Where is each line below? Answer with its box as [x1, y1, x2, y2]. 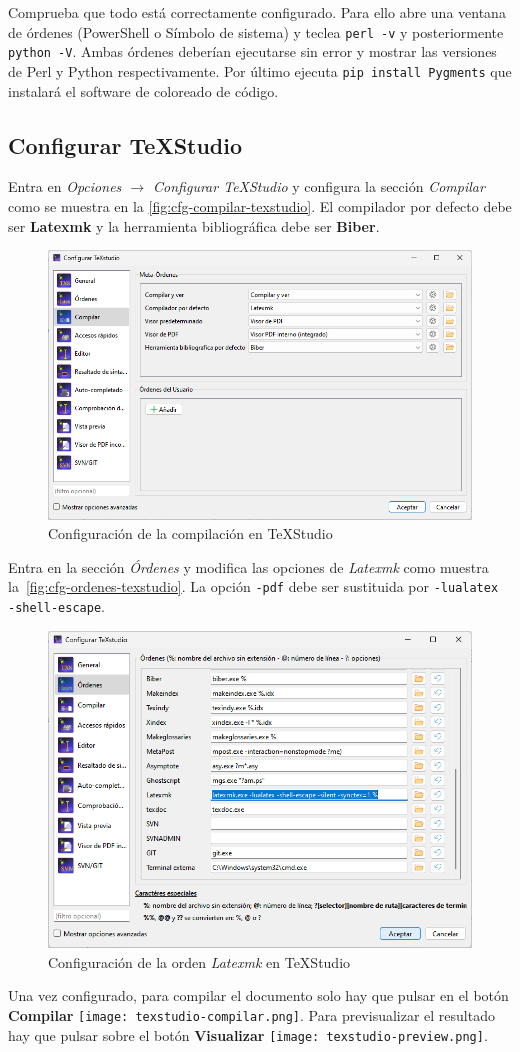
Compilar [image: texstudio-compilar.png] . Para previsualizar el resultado [8, 1004, 495, 1025]
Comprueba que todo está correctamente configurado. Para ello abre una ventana [8, 2, 506, 22]
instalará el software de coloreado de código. [8, 80, 279, 101]
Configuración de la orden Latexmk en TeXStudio [48, 951, 351, 972]
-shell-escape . [8, 596, 105, 617]
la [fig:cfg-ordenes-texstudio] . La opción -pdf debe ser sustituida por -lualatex [8, 576, 499, 597]
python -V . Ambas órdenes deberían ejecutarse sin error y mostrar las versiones [8, 41, 497, 62]
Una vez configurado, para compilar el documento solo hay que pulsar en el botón [8, 985, 509, 1006]
